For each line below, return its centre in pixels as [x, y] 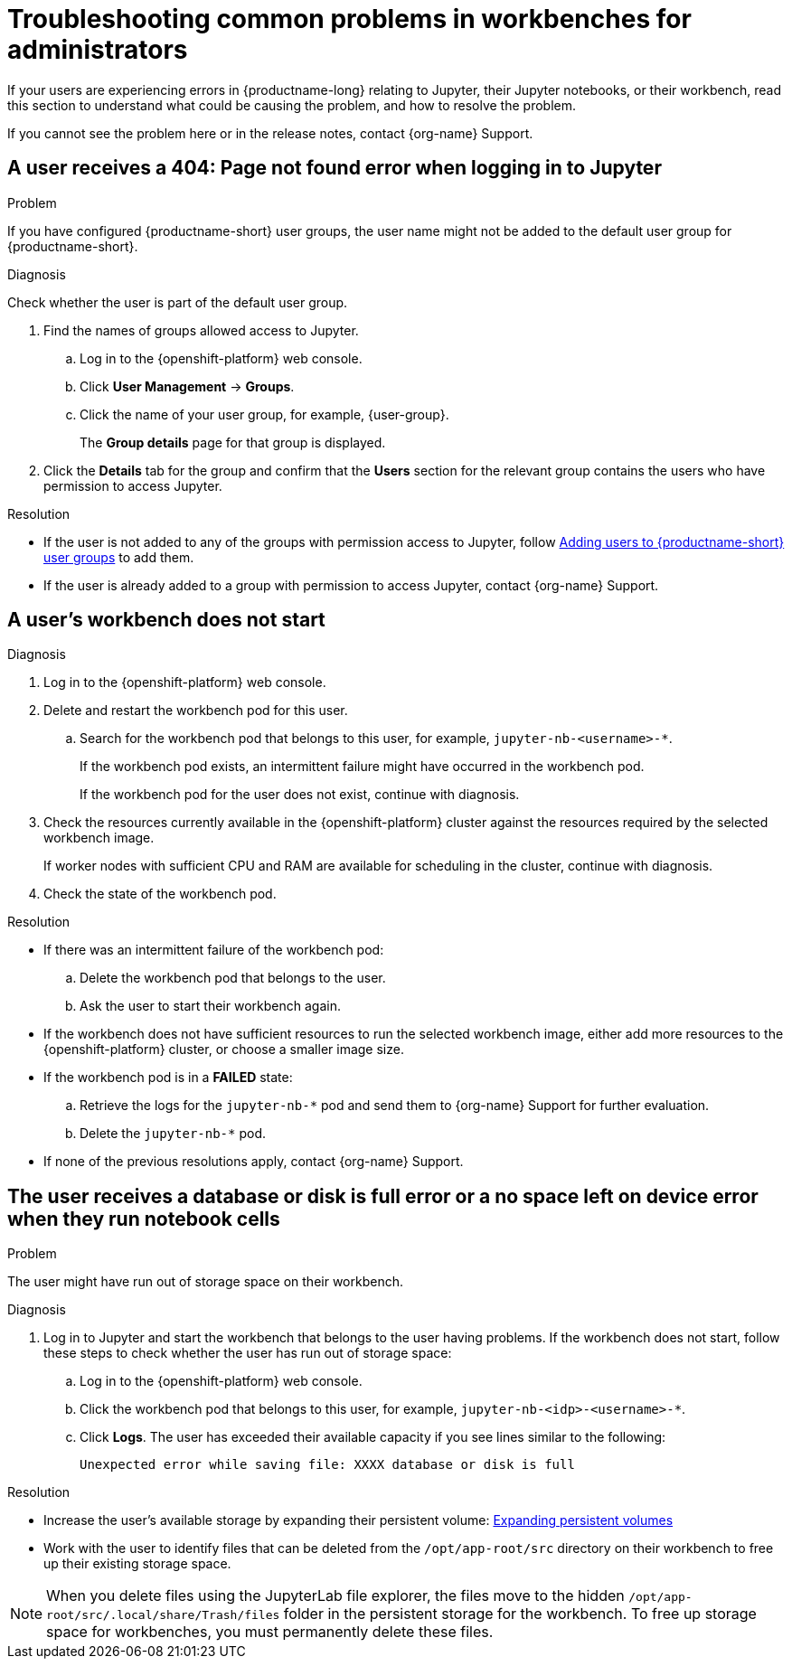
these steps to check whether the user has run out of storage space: [248, 1353]
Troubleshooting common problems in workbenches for [349, 19]
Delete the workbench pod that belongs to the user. [233, 978]
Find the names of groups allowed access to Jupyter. [201, 330]
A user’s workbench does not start [166, 620]
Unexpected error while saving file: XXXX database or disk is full [327, 1465]
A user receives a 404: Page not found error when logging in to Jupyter [335, 168]
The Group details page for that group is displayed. [233, 442]
